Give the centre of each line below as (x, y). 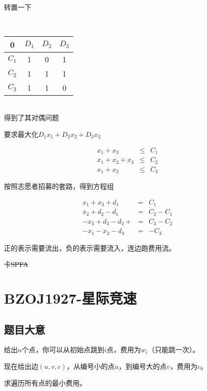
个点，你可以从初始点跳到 (63, 350)
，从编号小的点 (91, 366)
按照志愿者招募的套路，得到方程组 (59, 186)
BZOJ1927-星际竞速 (70, 298)
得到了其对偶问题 (31, 117)
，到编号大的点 (142, 366)
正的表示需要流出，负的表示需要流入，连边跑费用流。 (90, 248)
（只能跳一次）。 (174, 350)
